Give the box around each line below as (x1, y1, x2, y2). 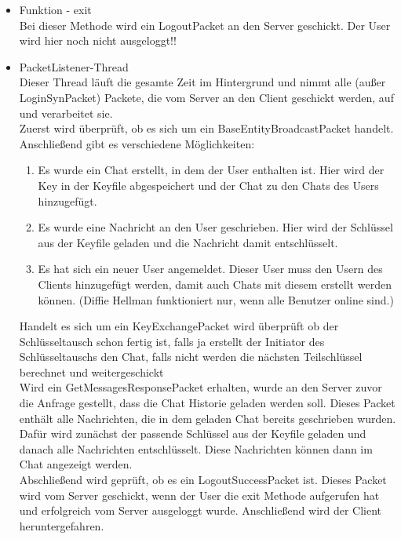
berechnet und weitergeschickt (19, 363, 164, 380)
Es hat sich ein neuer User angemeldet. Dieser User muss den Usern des (38, 260, 383, 277)
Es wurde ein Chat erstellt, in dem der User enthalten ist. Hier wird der (38, 162, 385, 178)
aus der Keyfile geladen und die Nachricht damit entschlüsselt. (38, 234, 338, 250)
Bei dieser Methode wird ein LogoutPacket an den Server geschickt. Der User (19, 16, 391, 33)
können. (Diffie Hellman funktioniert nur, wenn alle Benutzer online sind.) (38, 291, 394, 308)
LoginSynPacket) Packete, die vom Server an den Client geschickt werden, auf (19, 89, 394, 105)
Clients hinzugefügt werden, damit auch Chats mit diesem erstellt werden (38, 275, 392, 292)
